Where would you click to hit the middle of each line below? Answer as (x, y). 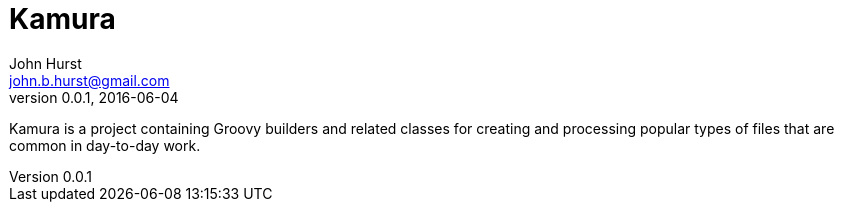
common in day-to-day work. (105, 145)
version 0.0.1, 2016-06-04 (94, 97)
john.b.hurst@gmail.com (89, 80)
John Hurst (45, 63)
